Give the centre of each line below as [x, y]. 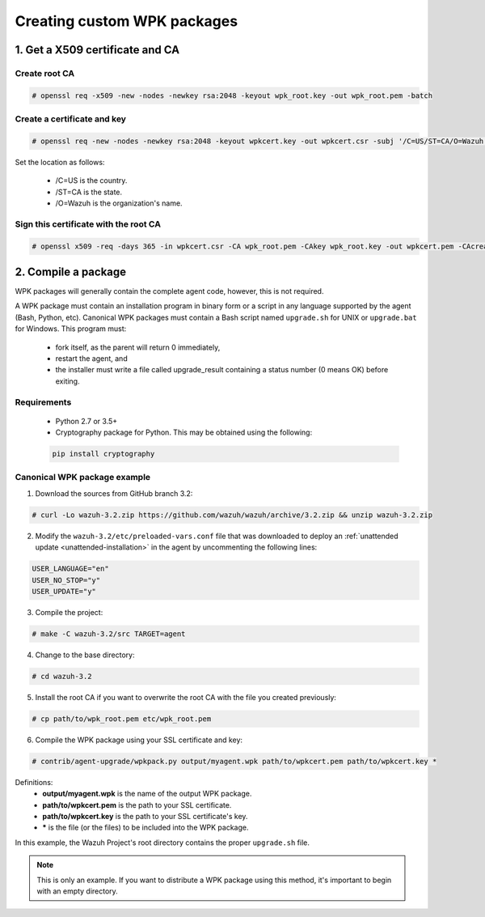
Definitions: [34, 782]
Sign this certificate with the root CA [88, 224]
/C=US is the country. [91, 180]
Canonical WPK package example [83, 478]
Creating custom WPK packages [127, 21]
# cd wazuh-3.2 [62, 676]
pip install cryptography [103, 454]
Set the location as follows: [60, 162]
